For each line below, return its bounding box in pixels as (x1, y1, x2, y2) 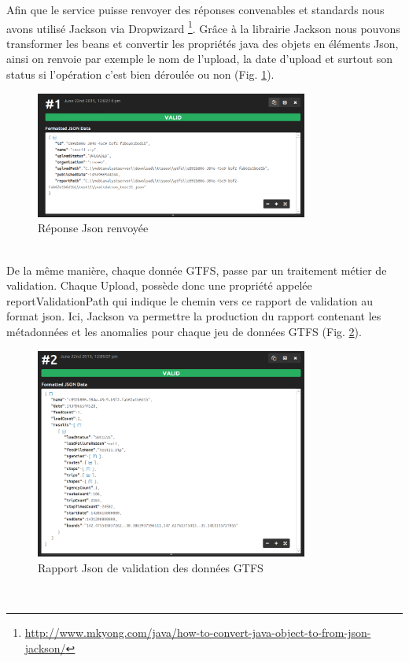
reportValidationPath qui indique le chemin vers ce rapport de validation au (6, 292, 374, 309)
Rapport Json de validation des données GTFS (38, 560, 263, 576)
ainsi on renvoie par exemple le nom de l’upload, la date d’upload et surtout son (6, 50, 393, 67)
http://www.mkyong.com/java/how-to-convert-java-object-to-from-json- (24, 624, 371, 641)
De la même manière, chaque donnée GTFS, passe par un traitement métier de (6, 261, 387, 278)
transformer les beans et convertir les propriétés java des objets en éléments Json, (6, 35, 399, 51)
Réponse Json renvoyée (38, 220, 149, 236)
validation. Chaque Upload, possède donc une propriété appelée (6, 277, 312, 294)
